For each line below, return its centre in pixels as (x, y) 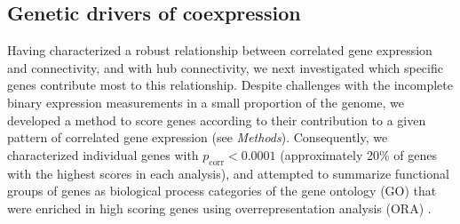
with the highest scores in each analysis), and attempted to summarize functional (228, 173)
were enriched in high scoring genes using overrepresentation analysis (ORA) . (219, 208)
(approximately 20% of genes (358, 154)
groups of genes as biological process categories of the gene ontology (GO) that (222, 191)
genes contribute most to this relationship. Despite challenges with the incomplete (230, 85)
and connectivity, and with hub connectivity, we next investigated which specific (225, 67)
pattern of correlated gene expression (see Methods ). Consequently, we (198, 137)
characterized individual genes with (103, 154)
